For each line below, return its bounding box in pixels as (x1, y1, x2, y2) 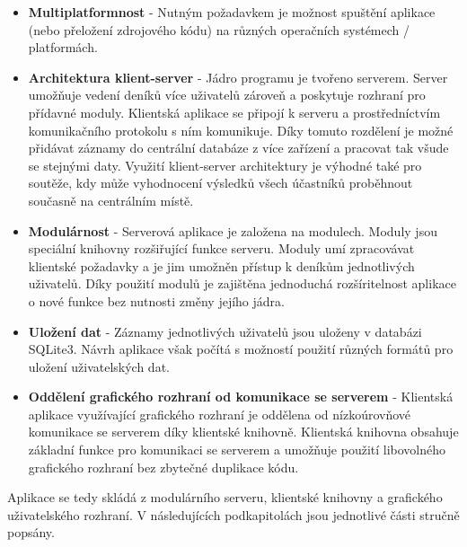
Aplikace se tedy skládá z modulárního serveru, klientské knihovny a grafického (7, 488, 443, 507)
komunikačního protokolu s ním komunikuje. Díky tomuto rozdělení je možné (28, 120, 454, 139)
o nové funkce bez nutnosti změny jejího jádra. (28, 291, 285, 310)
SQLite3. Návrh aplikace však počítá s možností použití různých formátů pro (28, 340, 454, 358)
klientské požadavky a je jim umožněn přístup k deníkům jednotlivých (28, 256, 415, 275)
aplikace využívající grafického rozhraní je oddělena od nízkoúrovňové (28, 404, 411, 423)
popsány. (7, 523, 55, 542)
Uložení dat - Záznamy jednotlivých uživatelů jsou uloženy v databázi (28, 322, 422, 340)
